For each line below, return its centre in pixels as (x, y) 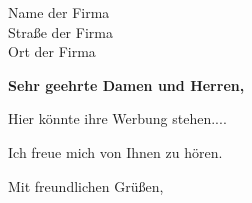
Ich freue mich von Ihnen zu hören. (115, 151)
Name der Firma (59, 12)
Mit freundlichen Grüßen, (86, 185)
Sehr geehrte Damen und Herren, (126, 84)
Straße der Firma (60, 31)
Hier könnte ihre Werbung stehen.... (117, 118)
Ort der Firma (52, 51)
